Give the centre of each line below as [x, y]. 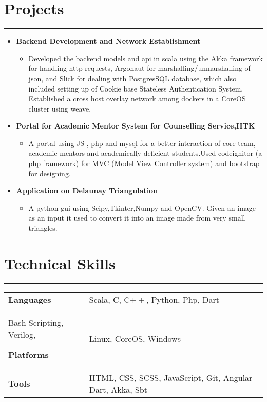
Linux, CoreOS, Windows [135, 338]
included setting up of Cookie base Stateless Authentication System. [136, 88]
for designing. [50, 173]
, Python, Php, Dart [183, 299]
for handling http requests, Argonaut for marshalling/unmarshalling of [139, 68]
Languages [30, 299]
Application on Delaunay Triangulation [87, 190]
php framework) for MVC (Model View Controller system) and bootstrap [144, 163]
